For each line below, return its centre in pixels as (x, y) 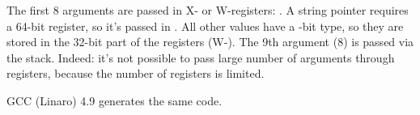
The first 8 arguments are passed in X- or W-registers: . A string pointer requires (208, 10)
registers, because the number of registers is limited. (136, 73)
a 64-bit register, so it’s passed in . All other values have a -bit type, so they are (205, 26)
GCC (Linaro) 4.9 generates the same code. (115, 100)
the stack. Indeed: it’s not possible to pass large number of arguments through (201, 57)
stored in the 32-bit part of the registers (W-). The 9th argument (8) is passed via (210, 42)
